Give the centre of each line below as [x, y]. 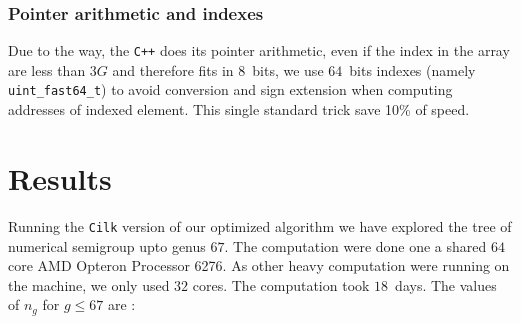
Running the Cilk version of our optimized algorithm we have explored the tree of [260, 225]
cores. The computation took [281, 284]
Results [60, 177]
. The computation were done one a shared [355, 245]
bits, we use [288, 69]
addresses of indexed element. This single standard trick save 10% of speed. [239, 109]
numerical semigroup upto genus [107, 245]
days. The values [446, 284]
